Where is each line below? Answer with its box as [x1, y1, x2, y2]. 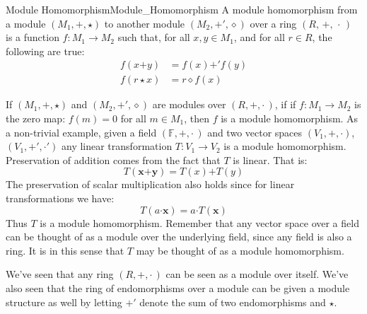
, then [184, 111, 210, 126]
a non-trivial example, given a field [6, 124, 157, 139]
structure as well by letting [6, 294, 122, 309]
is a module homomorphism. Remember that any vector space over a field [40, 215, 359, 230]
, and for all [233, 30, 285, 45]
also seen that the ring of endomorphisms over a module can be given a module [6, 280, 350, 295]
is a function [6, 30, 59, 45]
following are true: [6, 43, 85, 58]
